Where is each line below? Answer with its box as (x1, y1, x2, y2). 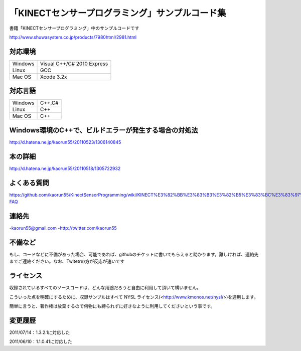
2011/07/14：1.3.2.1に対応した (9, 329, 70, 335)
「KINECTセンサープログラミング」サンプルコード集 (9, 8, 226, 19)
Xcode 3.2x (40, 73, 67, 80)
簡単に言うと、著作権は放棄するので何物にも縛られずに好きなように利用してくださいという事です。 (9, 303, 215, 309)
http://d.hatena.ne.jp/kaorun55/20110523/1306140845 (9, 139, 121, 145)
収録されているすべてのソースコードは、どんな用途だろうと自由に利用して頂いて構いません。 (9, 285, 202, 291)
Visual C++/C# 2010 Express (40, 60, 108, 67)
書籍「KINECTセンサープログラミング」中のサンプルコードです (9, 25, 139, 31)
